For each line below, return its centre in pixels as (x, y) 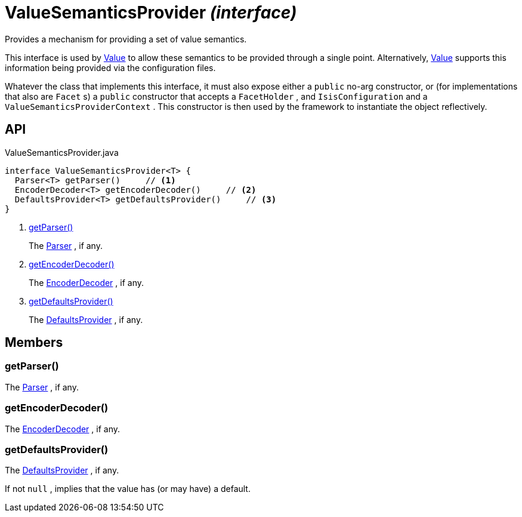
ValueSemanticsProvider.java (62, 152)
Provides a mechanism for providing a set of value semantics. (126, 39)
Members (34, 343)
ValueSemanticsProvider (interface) (151, 13)
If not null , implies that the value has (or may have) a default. (128, 489)
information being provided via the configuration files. (110, 67)
